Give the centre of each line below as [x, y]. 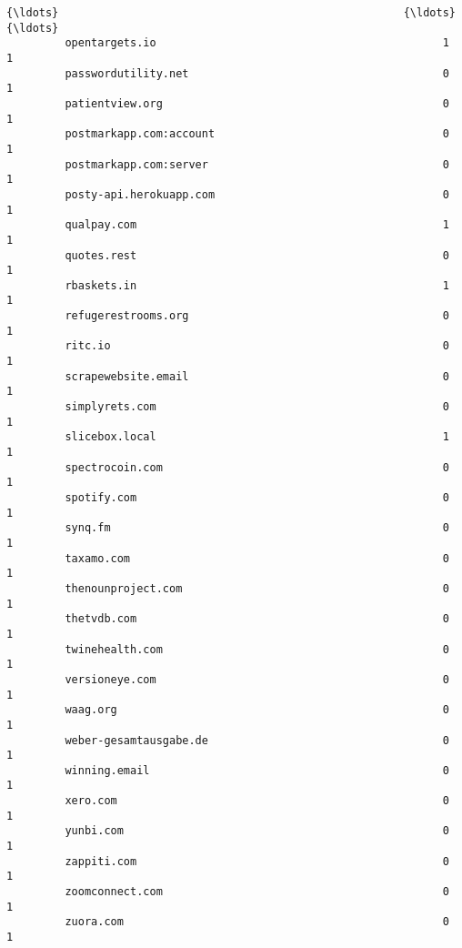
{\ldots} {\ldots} [231, 13]
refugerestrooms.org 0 [257, 316]
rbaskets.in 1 [257, 285]
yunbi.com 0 [257, 831]
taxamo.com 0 [257, 558]
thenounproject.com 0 [257, 588]
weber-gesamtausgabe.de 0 [257, 740]
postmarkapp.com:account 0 [257, 134]
